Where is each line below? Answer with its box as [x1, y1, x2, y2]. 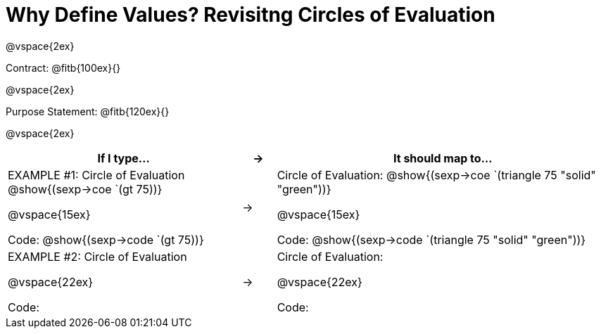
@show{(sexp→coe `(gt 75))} [8, 181, 163, 196]
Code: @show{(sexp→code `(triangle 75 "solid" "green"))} [277, 232, 586, 247]
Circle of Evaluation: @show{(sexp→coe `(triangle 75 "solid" [277, 167, 596, 182]
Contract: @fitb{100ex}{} [6, 61, 121, 74]
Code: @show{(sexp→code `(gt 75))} [8, 232, 204, 247]
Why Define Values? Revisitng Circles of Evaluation [6, 3, 495, 27]
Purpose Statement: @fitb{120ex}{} [6, 105, 170, 117]
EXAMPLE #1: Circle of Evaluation [8, 167, 185, 182]
